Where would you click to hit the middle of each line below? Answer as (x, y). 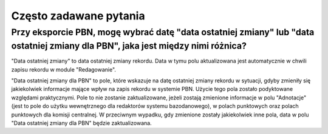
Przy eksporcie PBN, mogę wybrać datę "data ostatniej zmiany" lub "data (163, 32)
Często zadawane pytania (78, 16)
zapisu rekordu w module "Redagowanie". (64, 69)
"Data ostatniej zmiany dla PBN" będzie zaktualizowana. (81, 123)
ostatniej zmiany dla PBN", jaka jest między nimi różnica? (129, 46)
